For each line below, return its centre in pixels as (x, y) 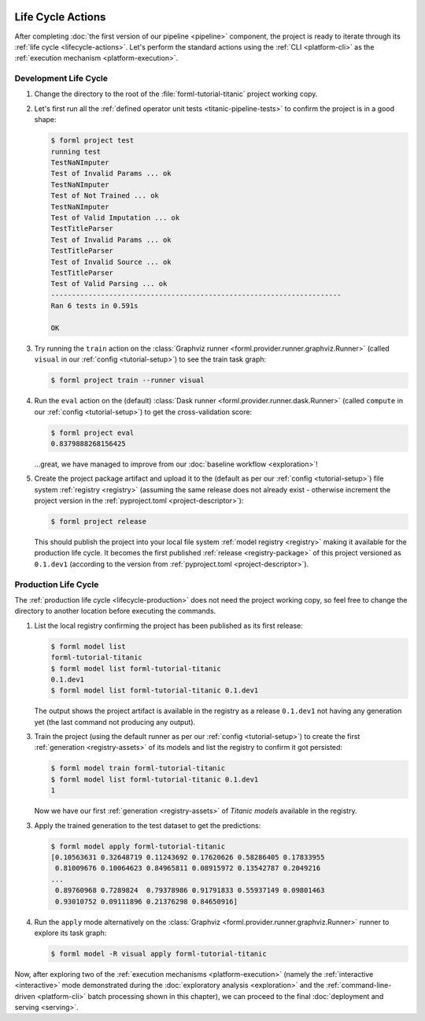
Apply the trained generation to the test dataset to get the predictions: (148, 825)
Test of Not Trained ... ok (105, 196)
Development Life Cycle (61, 79)
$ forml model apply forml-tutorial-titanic (138, 846)
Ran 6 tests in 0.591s (94, 306)
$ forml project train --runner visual (128, 381)
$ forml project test (92, 141)
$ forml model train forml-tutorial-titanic (138, 769)
